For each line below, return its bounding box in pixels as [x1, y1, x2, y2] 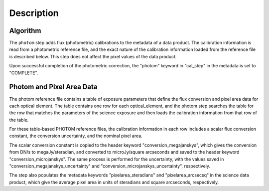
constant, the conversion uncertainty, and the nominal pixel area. [9, 133, 142, 139]
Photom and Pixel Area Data [9, 83, 98, 91]
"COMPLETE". [9, 70, 38, 76]
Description [9, 7, 59, 18]
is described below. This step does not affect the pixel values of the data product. [9, 53, 177, 59]
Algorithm [9, 26, 41, 35]
